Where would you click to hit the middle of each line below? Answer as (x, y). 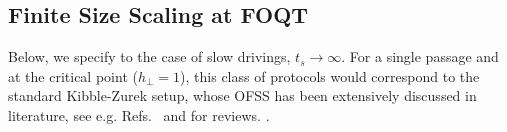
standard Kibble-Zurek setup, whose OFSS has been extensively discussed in (242, 95)
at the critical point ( (73, 75)
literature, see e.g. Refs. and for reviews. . (139, 114)
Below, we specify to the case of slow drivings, (149, 56)
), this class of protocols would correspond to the (330, 75)
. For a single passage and (420, 56)
